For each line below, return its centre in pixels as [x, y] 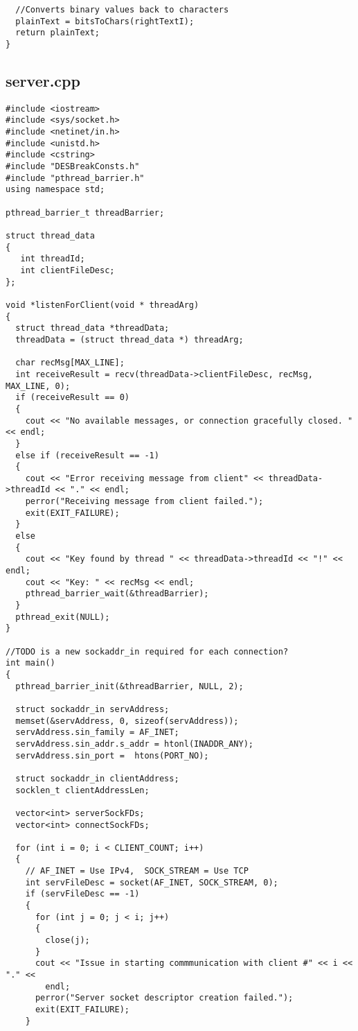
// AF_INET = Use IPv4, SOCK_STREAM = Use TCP [137, 871]
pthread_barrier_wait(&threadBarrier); [117, 594]
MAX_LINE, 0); [38, 386]
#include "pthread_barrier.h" [75, 178]
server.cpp [43, 81]
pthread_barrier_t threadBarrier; [85, 213]
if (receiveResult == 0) [72, 398]
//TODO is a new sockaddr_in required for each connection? [147, 651]
